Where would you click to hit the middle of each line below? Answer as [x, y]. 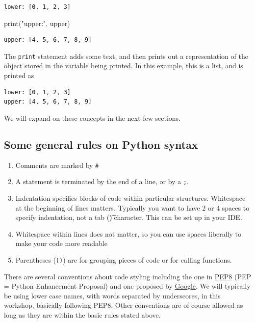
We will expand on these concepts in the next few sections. [92, 118]
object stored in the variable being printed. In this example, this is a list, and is [124, 66]
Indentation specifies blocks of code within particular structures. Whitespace [130, 198]
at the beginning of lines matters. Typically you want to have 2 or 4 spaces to [132, 207]
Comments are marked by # [57, 165]
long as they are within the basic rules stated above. [82, 314]
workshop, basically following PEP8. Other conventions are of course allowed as [124, 305]
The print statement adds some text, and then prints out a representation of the [126, 56]
